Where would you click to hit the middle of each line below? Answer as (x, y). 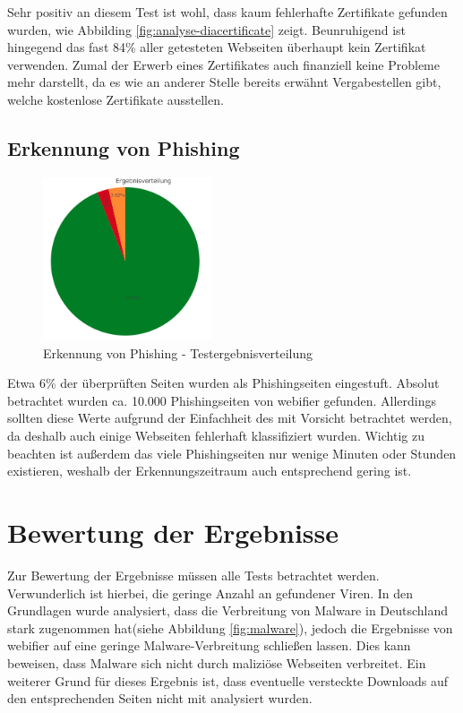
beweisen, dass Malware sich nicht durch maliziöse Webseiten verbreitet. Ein (217, 662)
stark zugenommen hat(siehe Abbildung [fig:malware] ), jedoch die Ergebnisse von (230, 627)
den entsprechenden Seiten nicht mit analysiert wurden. (160, 698)
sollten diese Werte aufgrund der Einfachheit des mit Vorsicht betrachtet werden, (230, 418)
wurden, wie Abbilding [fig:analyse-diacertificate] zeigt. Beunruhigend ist (207, 29)
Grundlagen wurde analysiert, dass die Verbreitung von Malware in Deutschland (228, 610)
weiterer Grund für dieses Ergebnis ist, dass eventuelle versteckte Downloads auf (228, 680)
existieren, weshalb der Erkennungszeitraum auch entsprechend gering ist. (210, 471)
